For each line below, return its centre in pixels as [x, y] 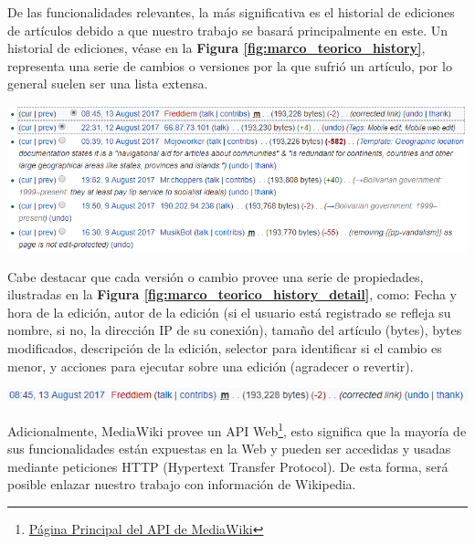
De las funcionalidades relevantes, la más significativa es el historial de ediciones [231, 12]
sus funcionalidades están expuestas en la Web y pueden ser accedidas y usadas [229, 449]
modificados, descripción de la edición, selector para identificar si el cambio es [225, 348]
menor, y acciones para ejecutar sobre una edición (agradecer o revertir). [211, 366]
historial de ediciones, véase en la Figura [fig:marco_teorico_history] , [216, 48]
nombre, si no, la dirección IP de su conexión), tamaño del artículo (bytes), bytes [235, 330]
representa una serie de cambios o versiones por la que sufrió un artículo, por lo [230, 65]
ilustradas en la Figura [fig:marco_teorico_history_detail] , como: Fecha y [232, 294]
